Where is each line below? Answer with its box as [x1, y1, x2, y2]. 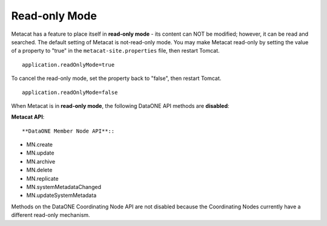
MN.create [26, 141, 53, 148]
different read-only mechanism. [11, 211, 90, 219]
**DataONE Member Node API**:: [22, 127, 115, 135]
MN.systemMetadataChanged [26, 184, 101, 191]
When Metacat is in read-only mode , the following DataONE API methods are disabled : [11, 102, 230, 109]
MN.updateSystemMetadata [26, 191, 97, 199]
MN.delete [26, 167, 53, 174]
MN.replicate [26, 174, 59, 182]
